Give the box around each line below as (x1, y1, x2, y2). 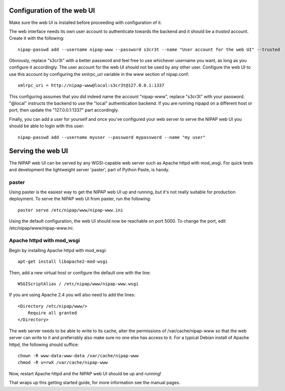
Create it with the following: (9, 35, 64, 41)
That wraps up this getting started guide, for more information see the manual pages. (9, 380, 181, 386)
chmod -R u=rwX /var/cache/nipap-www (18, 360, 108, 366)
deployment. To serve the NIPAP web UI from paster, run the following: (9, 196, 151, 202)
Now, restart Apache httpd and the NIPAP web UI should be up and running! (9, 370, 162, 376)
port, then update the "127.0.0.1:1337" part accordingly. (9, 107, 119, 113)
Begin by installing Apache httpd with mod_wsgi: (9, 247, 107, 253)
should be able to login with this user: (9, 123, 84, 129)
